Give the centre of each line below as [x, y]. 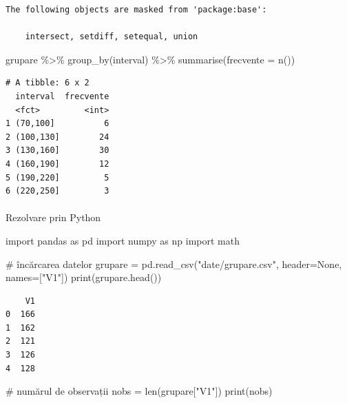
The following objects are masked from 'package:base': [136, 10]
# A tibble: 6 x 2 [48, 83]
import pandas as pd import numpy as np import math [123, 240]
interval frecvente [62, 96]
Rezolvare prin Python [53, 217]
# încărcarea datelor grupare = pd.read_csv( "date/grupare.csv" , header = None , [174, 263]
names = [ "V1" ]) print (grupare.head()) [84, 277]
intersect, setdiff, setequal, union [112, 37]
